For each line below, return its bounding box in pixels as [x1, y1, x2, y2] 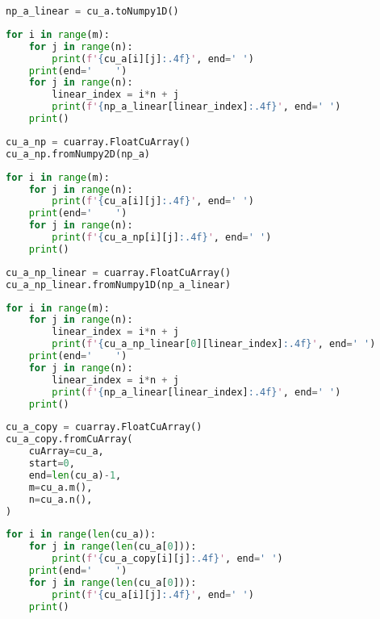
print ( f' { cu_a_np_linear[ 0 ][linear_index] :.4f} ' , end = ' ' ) [52, 338, 376, 350]
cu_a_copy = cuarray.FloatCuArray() [6, 421, 203, 433]
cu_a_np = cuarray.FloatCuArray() [6, 136, 191, 148]
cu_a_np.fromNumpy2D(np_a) [6, 148, 150, 160]
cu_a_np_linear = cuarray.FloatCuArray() [6, 266, 232, 278]
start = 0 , [28, 458, 75, 469]
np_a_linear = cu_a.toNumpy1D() [6, 6, 179, 17]
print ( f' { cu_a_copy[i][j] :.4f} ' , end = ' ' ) [52, 553, 283, 565]
